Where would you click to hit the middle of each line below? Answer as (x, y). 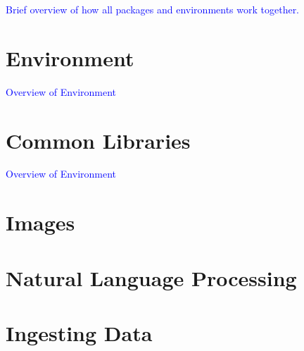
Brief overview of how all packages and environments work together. (153, 9)
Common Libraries (98, 140)
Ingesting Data (79, 332)
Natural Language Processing (151, 277)
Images (40, 222)
